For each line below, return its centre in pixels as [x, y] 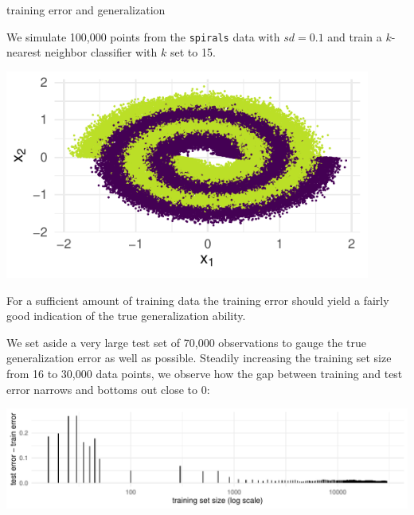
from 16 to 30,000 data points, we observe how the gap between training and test [205, 373]
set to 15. [193, 52]
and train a [355, 36]
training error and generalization [86, 10]
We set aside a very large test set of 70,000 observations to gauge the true [187, 342]
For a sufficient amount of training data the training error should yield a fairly [198, 300]
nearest [24, 52]
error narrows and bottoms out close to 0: [108, 389]
